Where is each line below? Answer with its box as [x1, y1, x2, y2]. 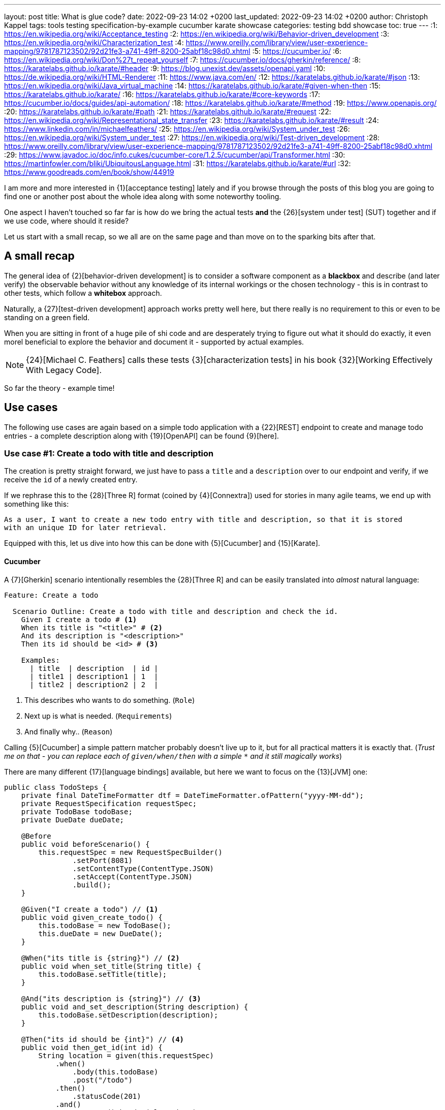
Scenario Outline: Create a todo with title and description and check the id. [12, 607, 338, 615]
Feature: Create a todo [4, 591, 99, 599]
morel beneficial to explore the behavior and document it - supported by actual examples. [4, 337, 304, 346]
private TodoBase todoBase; [21, 807, 133, 816]
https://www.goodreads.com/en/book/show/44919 [4, 168, 174, 176]
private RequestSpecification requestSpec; [21, 799, 197, 808]
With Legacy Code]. [26, 364, 102, 375]
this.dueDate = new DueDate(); [38, 929, 163, 938]
